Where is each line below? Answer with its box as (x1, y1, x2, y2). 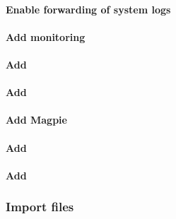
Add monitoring (6, 29, 86, 44)
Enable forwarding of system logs (6, 1, 171, 16)
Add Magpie (6, 112, 67, 127)
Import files (6, 198, 74, 215)
